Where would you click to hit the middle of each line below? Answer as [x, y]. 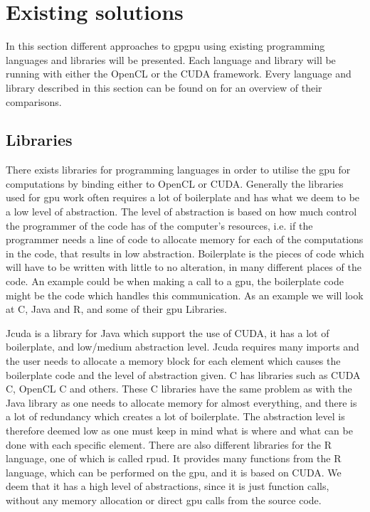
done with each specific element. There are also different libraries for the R [169, 444]
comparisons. [34, 101]
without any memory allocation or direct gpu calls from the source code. [164, 500]
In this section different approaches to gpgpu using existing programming [165, 46]
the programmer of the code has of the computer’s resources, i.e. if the [159, 225]
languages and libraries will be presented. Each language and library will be [171, 59]
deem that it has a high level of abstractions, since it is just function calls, [168, 486]
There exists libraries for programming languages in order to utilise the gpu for [178, 170]
